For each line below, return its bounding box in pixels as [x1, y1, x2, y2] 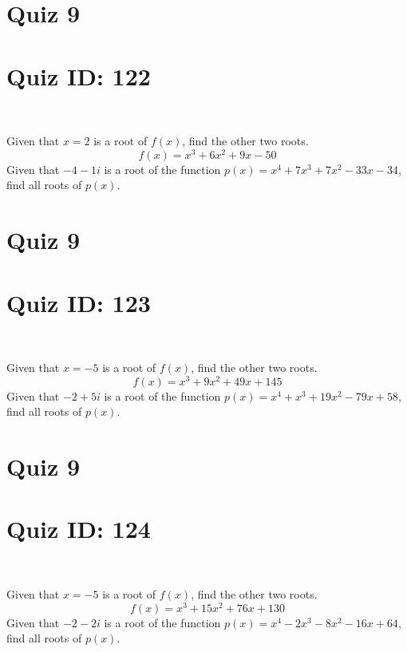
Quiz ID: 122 [6, 59, 151, 92]
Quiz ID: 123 [6, 286, 151, 318]
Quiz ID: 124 [6, 512, 151, 545]
